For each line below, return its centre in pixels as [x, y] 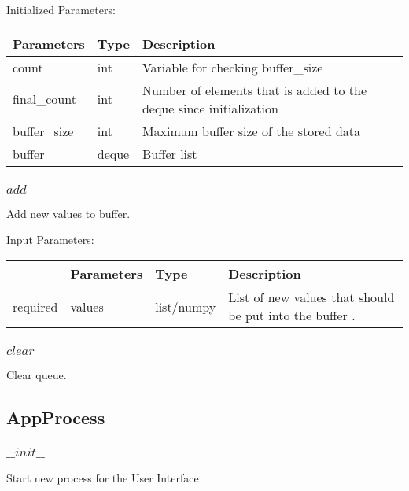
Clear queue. [37, 375]
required [35, 306]
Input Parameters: [50, 240]
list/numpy [186, 306]
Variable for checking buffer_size [232, 67]
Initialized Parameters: [61, 9]
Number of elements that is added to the [254, 90]
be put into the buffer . [292, 316]
